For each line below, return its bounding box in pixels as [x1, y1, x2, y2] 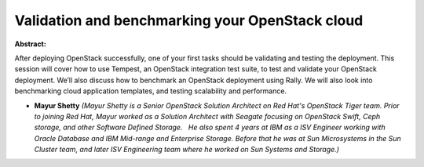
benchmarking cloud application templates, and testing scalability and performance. [14, 86, 287, 96]
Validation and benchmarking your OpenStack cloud [14, 12, 364, 29]
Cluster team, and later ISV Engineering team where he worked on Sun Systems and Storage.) [34, 145, 339, 154]
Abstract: [14, 39, 46, 49]
